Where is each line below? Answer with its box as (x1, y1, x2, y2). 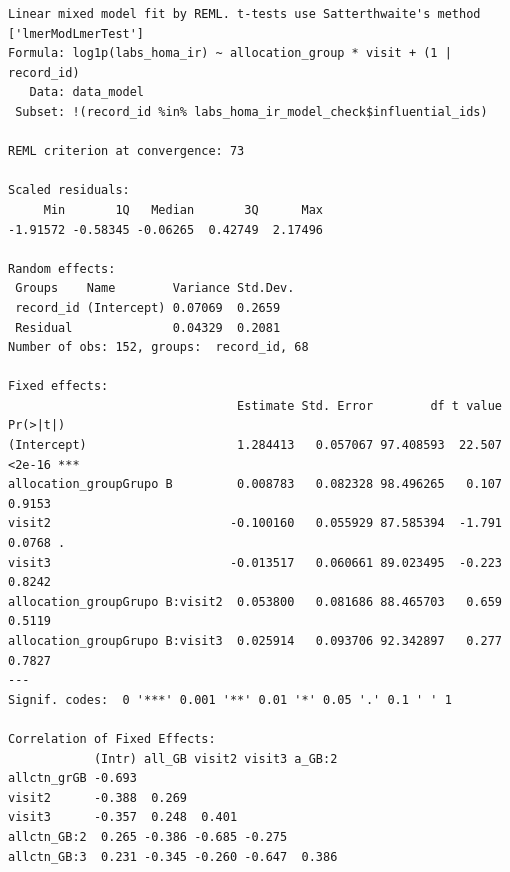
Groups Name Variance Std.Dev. (15, 281, 295, 296)
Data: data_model (29, 85, 145, 100)
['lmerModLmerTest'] (8, 26, 145, 41)
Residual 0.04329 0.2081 (15, 320, 281, 335)
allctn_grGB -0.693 (8, 771, 137, 786)
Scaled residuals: (8, 183, 130, 198)
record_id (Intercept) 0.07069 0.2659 (15, 300, 281, 315)
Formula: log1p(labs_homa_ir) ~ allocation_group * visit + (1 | (8, 46, 452, 61)
